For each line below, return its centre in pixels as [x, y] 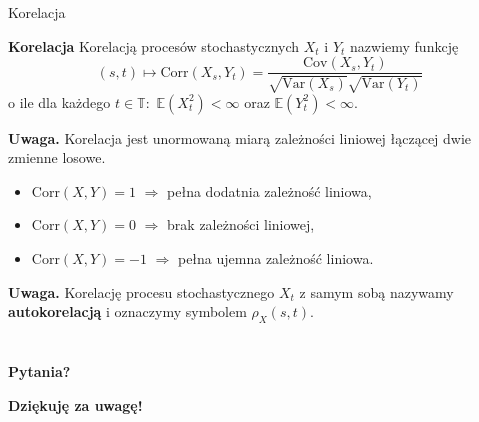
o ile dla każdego [59, 101]
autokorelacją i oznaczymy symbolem [127, 311]
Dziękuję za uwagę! [75, 404]
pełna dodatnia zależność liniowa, [269, 190]
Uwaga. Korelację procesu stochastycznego [141, 291]
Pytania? [39, 371]
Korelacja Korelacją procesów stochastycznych [154, 45]
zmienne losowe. [57, 157]
